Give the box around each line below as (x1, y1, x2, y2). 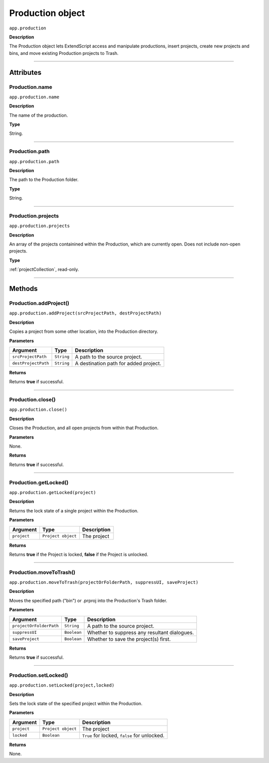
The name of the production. (9, 112, 68, 118)
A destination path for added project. (75, 360, 161, 367)
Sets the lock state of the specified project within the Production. (9, 700, 143, 706)
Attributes (9, 68, 42, 77)
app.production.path (9, 159, 60, 164)
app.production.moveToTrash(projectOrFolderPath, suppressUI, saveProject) (9, 579, 199, 585)
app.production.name (9, 94, 60, 100)
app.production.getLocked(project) (9, 490, 97, 495)
